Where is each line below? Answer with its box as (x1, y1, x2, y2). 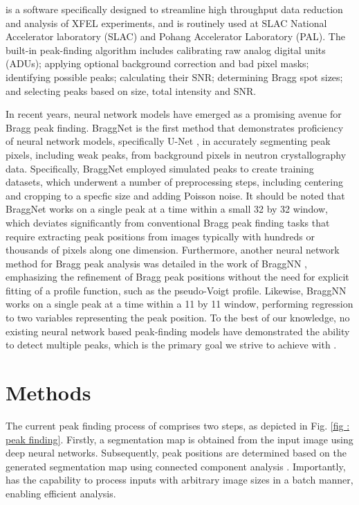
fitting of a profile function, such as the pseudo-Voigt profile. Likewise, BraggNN (6, 283, 347, 297)
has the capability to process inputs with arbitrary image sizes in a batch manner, (6, 472, 353, 487)
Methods (6, 378, 91, 407)
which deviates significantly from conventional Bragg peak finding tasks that (6, 215, 330, 229)
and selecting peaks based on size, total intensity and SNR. (6, 83, 257, 98)
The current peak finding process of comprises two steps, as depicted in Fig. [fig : (6, 418, 350, 432)
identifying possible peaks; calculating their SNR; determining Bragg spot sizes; (6, 69, 343, 84)
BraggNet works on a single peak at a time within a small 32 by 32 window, (6, 202, 328, 216)
